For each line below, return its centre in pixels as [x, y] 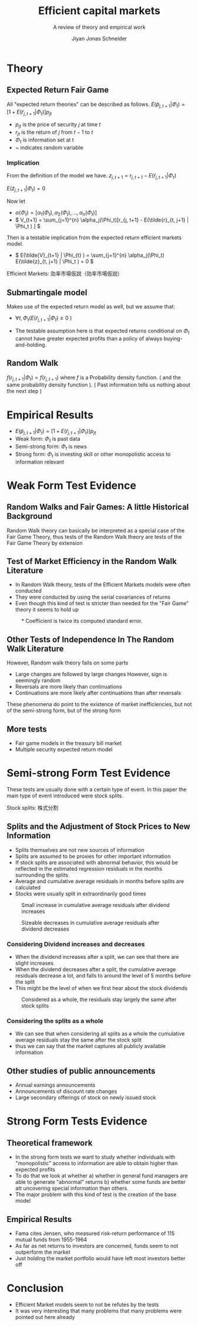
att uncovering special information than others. [72, 1189]
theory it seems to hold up [47, 610]
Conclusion [35, 1288]
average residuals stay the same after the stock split [78, 1040]
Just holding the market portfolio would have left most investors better [100, 1258]
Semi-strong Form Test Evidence [89, 773]
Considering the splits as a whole [55, 1020]
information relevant [39, 462]
